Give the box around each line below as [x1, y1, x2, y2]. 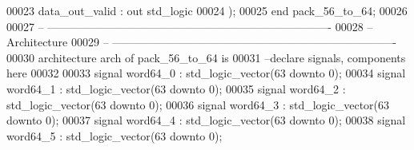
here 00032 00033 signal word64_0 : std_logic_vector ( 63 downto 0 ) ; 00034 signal [6, 65, 406, 81]
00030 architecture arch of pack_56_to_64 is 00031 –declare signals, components [6, 49, 406, 65]
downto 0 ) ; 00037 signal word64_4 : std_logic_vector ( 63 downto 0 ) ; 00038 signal [6, 112, 406, 128]
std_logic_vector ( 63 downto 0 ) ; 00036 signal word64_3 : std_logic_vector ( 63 [6, 96, 390, 112]
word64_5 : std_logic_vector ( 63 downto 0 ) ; [6, 127, 223, 144]
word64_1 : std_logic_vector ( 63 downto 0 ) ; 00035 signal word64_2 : [6, 80, 346, 97]
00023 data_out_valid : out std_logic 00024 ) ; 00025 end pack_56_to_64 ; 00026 [6, 2, 408, 18]
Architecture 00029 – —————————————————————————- [6, 34, 396, 50]
